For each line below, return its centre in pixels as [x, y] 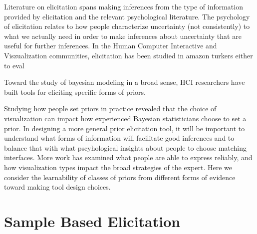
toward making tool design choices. [57, 187]
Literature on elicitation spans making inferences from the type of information [124, 6]
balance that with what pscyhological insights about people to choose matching [126, 147]
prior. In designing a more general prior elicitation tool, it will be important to [125, 128]
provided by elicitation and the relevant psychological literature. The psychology [127, 16]
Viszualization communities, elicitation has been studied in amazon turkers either [128, 55]
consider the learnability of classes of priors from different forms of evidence [120, 177]
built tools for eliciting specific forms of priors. [75, 92]
